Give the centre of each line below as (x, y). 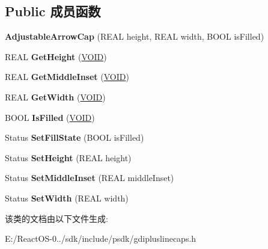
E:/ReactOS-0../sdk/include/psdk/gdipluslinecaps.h (101, 238)
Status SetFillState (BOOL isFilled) (75, 137)
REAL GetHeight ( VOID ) (56, 56)
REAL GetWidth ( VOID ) (55, 97)
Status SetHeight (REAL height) (68, 157)
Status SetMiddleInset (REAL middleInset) (90, 178)
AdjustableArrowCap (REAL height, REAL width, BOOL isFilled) (135, 36)
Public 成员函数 (53, 11)
